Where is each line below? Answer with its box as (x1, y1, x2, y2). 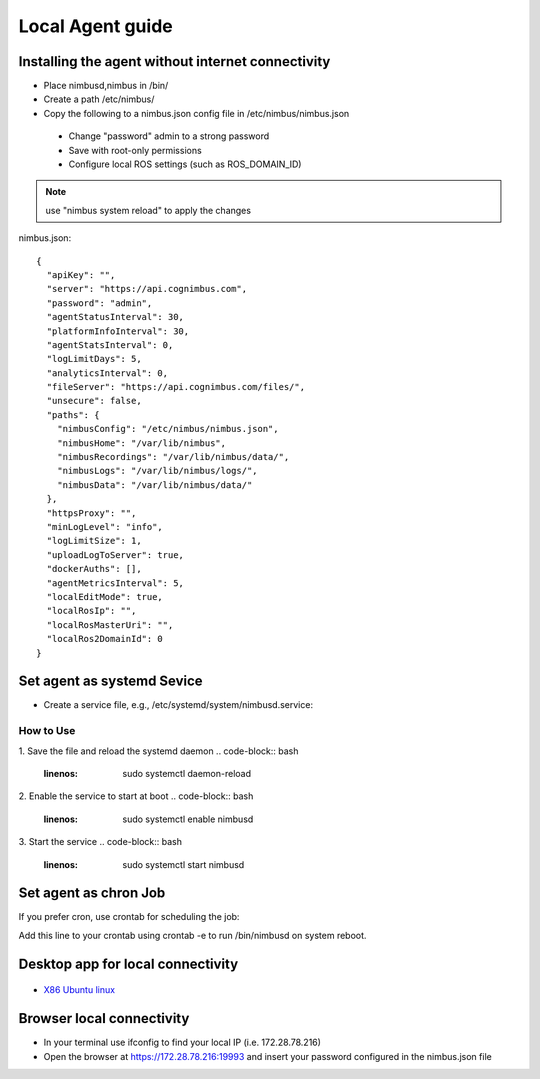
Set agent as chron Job (18, 885, 166, 902)
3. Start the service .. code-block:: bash (18, 836, 183, 848)
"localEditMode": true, (46, 591, 164, 602)
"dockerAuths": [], (46, 563, 142, 575)
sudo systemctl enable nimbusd (122, 813, 254, 825)
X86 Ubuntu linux (43, 984, 115, 996)
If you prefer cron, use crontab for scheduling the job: (18, 911, 240, 923)
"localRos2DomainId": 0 (46, 633, 164, 645)
